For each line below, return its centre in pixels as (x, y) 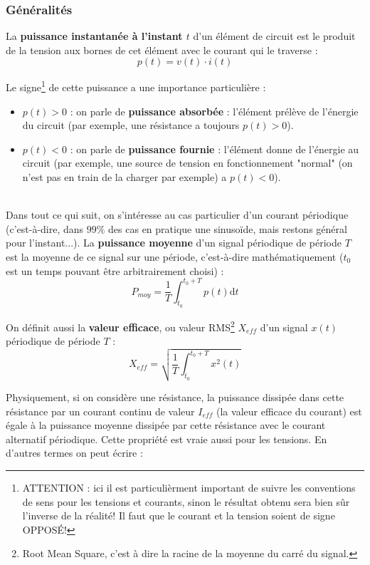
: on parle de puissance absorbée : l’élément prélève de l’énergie (214, 111)
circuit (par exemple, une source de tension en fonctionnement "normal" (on (187, 163)
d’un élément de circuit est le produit (274, 36)
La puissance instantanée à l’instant (94, 36)
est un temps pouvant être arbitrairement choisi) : (115, 270)
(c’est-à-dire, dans (45, 228)
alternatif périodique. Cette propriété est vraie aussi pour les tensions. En (166, 439)
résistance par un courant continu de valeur (100, 411)
